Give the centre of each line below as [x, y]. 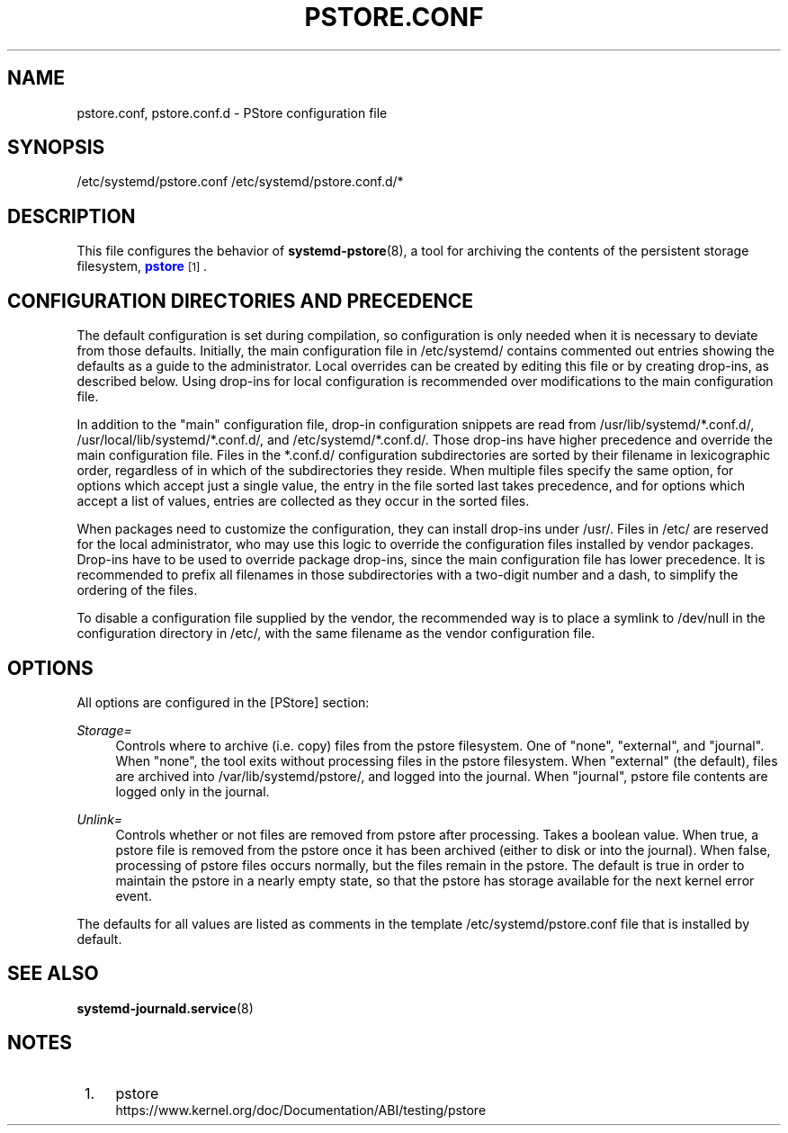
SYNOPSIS [56, 148]
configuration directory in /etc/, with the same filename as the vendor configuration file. [336, 634]
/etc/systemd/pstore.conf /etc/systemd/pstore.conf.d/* [240, 182]
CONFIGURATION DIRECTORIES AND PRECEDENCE [241, 301]
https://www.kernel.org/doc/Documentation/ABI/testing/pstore [301, 1110]
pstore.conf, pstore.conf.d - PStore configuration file [232, 112]
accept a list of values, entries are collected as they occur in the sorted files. [303, 501]
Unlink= [100, 819]
